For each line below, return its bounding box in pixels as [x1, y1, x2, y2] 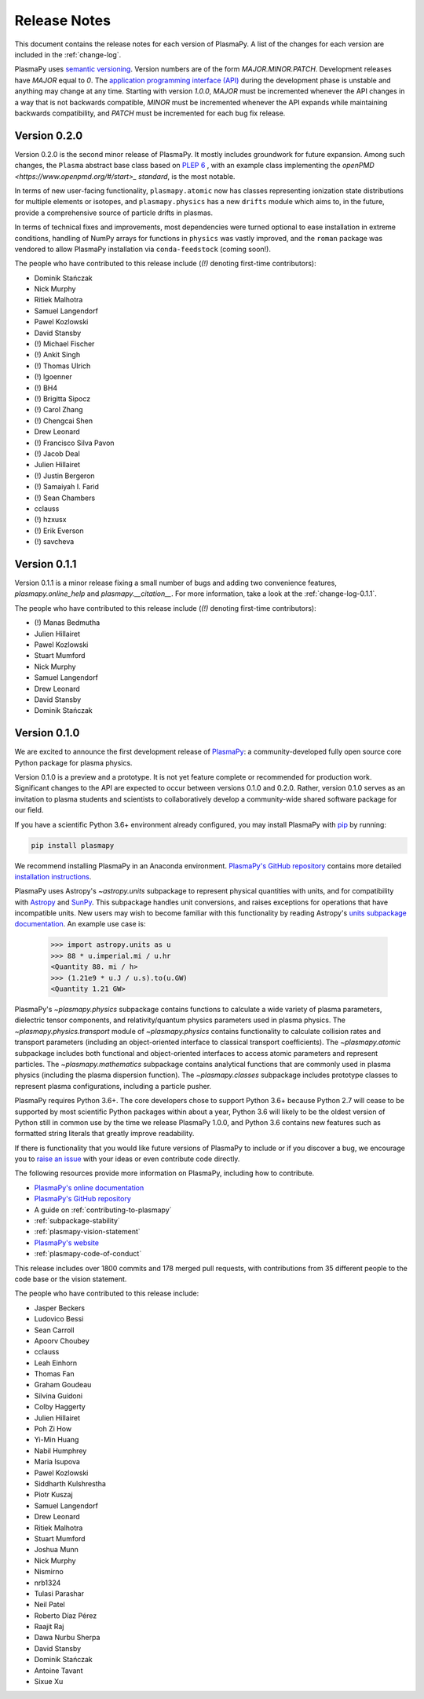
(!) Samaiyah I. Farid [34, 482, 100, 491]
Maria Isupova [34, 1457, 80, 1467]
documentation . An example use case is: [14, 919, 146, 929]
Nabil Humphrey [34, 1445, 87, 1456]
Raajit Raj [34, 1622, 64, 1631]
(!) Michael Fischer [34, 339, 95, 349]
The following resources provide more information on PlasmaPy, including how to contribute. [14, 1168, 315, 1178]
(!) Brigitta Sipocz [34, 394, 91, 404]
